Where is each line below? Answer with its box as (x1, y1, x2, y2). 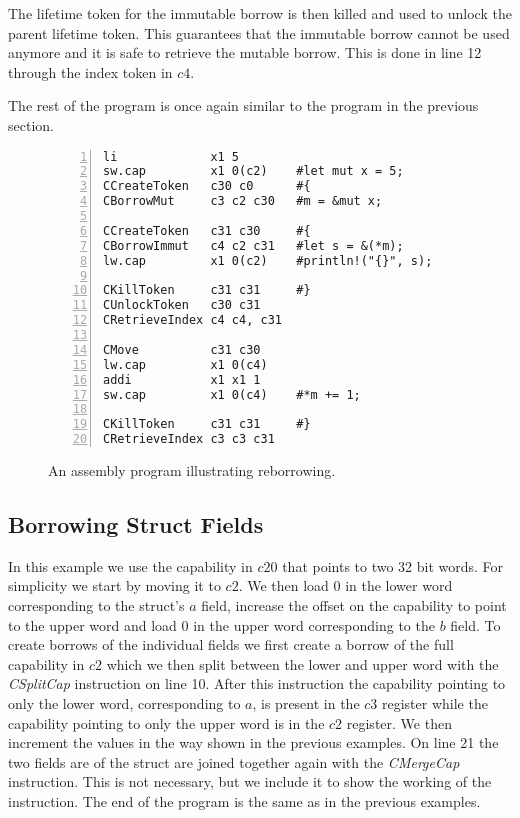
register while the (382, 693, 488, 714)
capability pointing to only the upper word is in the (8, 712, 325, 733)
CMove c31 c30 (103, 342, 261, 357)
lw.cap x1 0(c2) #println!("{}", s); (103, 253, 433, 268)
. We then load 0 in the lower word (238, 575, 453, 596)
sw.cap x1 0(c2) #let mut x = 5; (103, 164, 404, 179)
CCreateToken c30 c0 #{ (103, 179, 311, 194)
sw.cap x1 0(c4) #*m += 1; (103, 387, 361, 402)
